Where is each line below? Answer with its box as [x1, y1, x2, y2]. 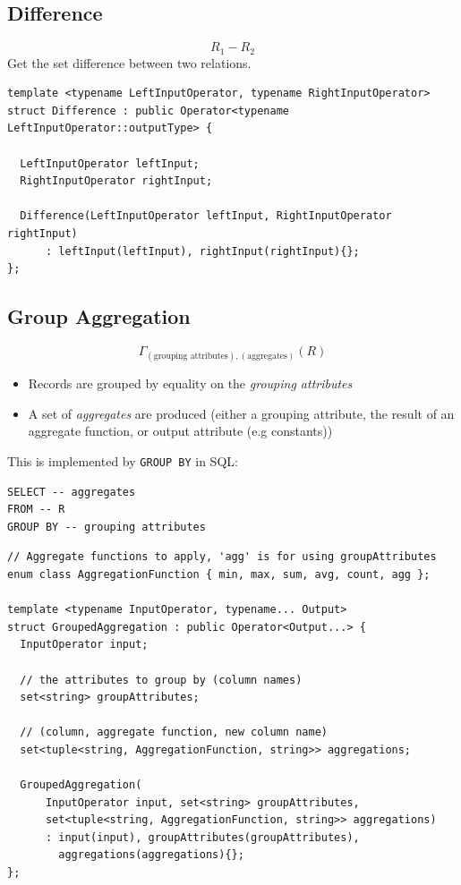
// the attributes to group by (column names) [20, 673, 303, 686]
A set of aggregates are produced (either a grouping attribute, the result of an [28, 404, 455, 422]
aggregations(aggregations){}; [58, 848, 244, 862]
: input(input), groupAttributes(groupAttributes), [45, 830, 360, 844]
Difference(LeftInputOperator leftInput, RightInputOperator [20, 209, 392, 223]
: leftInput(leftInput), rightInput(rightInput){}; [45, 244, 360, 258]
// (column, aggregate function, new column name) [20, 726, 328, 739]
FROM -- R [7, 503, 65, 516]
